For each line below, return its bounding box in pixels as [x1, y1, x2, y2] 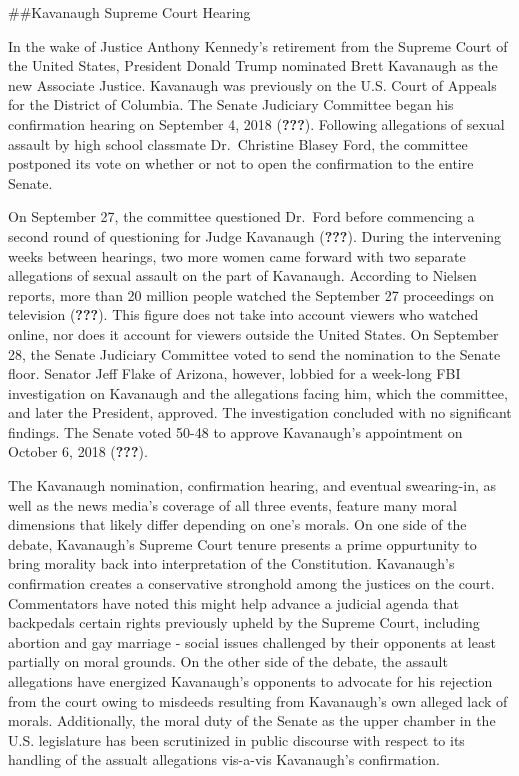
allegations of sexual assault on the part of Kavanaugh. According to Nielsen [8, 265, 477, 286]
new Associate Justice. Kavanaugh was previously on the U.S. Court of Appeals [8, 74, 497, 95]
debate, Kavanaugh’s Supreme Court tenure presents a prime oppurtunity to [8, 533, 477, 554]
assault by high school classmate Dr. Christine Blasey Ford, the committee [8, 133, 468, 154]
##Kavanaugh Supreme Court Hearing [8, 2, 251, 22]
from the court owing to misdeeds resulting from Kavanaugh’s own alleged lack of [8, 690, 508, 711]
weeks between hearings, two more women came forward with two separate [8, 245, 466, 266]
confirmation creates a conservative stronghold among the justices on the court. [8, 573, 495, 594]
